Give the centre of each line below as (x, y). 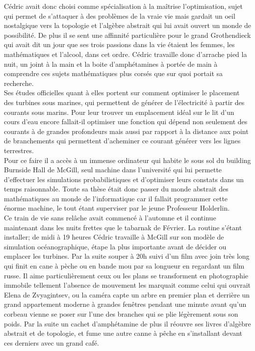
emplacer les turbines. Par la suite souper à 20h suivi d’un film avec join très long (127, 256)
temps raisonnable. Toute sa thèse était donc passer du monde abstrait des (116, 189)
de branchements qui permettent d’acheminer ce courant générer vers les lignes (122, 141)
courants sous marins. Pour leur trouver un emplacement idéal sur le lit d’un (119, 112)
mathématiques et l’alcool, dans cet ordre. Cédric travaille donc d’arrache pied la (126, 54)
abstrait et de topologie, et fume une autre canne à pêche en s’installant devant (123, 333)
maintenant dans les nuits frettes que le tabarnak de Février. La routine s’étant (123, 227)
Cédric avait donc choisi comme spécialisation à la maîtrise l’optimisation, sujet (124, 6)
